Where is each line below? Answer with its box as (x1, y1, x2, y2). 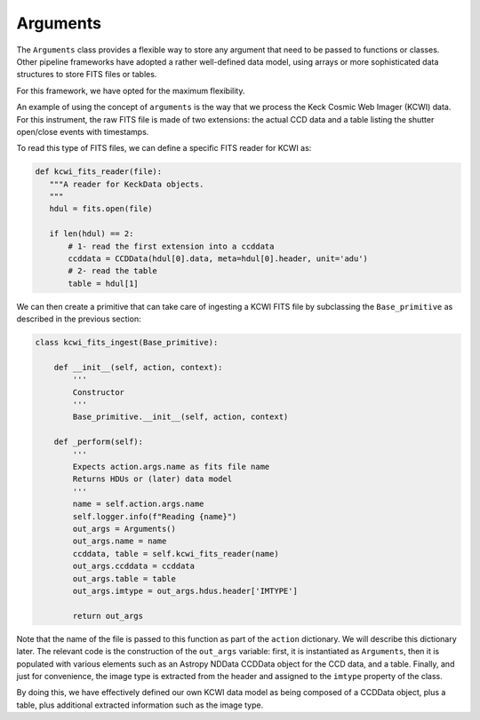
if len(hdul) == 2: (49, 229, 134, 239)
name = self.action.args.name (72, 499, 204, 510)
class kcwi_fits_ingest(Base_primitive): (35, 337, 219, 348)
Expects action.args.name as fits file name (72, 462, 270, 472)
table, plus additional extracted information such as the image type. (16, 700, 264, 710)
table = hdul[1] (68, 278, 140, 289)
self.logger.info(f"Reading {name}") (72, 511, 237, 521)
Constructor (72, 387, 124, 397)
